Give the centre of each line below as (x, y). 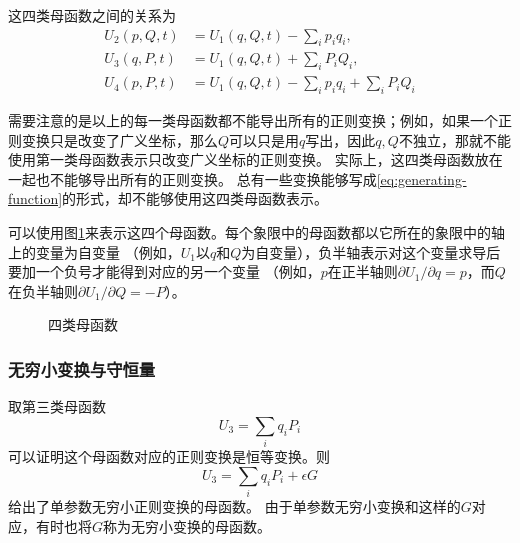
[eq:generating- (421, 178)
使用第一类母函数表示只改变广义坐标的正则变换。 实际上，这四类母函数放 (248, 159)
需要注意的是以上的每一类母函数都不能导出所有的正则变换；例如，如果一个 (253, 120)
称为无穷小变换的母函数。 (187, 525)
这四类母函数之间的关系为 (92, 15)
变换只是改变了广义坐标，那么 (119, 139)
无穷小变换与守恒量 (82, 368)
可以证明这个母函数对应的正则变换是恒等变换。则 (169, 456)
